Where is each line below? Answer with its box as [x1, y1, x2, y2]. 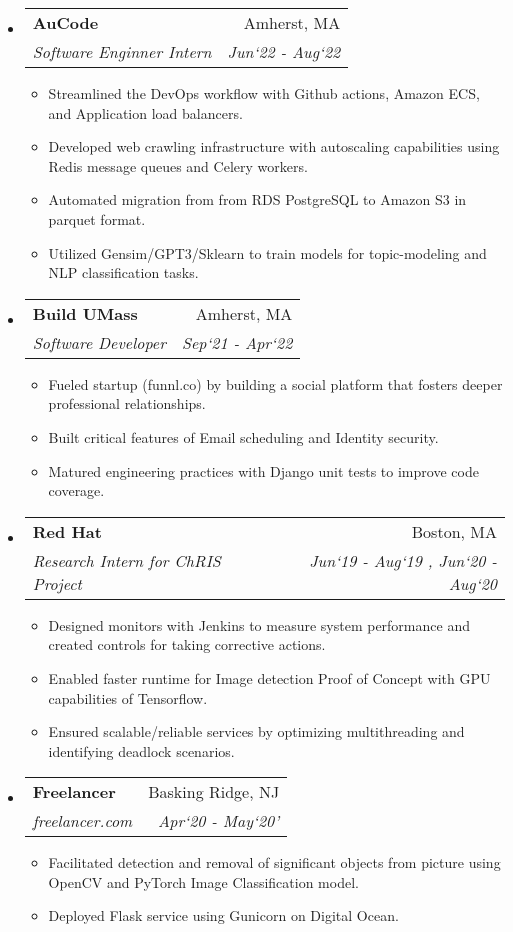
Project [32, 571, 82, 595]
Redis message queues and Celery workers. [48, 155, 308, 176]
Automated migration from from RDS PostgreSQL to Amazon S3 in [48, 189, 467, 210]
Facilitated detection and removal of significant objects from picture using [48, 852, 501, 873]
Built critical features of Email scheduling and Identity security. [48, 426, 439, 447]
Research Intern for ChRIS [32, 548, 221, 572]
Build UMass [32, 301, 138, 325]
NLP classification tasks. [48, 262, 199, 283]
